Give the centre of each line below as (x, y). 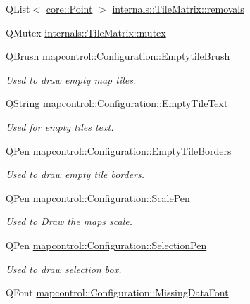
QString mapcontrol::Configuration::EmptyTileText (117, 103)
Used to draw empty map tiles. (71, 79)
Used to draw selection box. (64, 268)
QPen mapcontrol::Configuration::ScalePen (98, 197)
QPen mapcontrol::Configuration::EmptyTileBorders (119, 150)
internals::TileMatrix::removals (178, 8)
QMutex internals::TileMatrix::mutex (86, 32)
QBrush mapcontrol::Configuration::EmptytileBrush (118, 56)
